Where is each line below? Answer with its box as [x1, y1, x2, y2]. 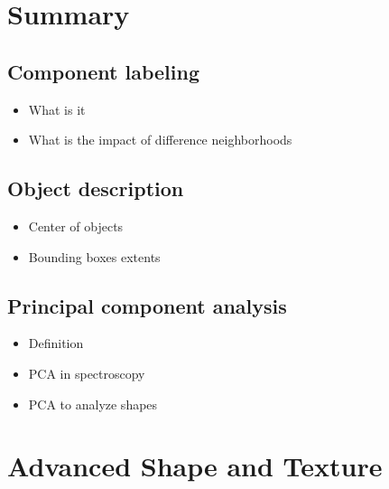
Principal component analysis [7, 291, 287, 319]
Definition [28, 334, 84, 353]
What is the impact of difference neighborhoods [28, 130, 292, 149]
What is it [28, 99, 86, 118]
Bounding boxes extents [28, 247, 161, 266]
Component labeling [7, 57, 199, 85]
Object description [7, 174, 184, 202]
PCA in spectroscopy [28, 363, 145, 382]
